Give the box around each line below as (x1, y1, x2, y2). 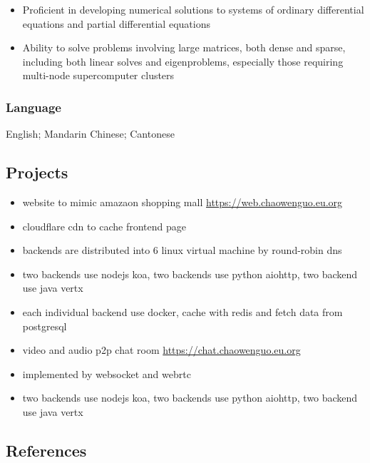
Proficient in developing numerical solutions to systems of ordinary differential (22, 2, 364, 16)
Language (6, 98, 61, 116)
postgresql (22, 318, 67, 333)
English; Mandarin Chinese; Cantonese (6, 126, 175, 141)
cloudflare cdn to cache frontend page (22, 218, 186, 233)
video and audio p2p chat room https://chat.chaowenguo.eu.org (22, 342, 301, 357)
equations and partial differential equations (22, 16, 210, 31)
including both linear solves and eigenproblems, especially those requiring (22, 54, 344, 68)
